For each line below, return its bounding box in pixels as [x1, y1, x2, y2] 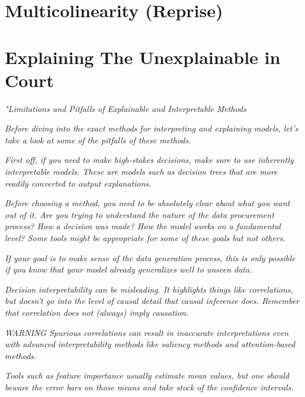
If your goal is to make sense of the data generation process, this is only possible [5, 251, 296, 264]
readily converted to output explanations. [5, 177, 152, 189]
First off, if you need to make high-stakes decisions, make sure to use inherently [5, 153, 294, 166]
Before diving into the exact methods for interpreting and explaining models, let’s [5, 122, 298, 135]
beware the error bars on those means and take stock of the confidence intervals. [5, 380, 294, 393]
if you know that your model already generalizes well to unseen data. [5, 263, 252, 276]
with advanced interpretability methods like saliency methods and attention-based [5, 338, 296, 350]
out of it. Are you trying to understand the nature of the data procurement [5, 208, 274, 220]
